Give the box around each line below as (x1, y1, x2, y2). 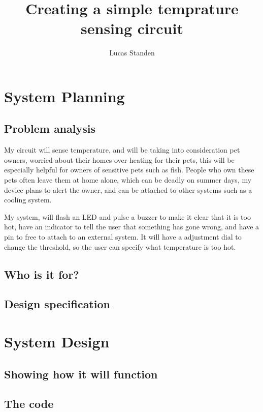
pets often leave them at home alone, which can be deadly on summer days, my (4, 174, 252, 185)
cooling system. (4, 194, 52, 205)
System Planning (4, 85, 125, 106)
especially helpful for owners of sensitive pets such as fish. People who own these (4, 164, 254, 175)
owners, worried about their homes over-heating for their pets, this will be (4, 154, 235, 165)
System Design (4, 331, 110, 351)
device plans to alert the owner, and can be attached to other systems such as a (4, 184, 252, 195)
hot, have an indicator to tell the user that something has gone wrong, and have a (4, 221, 259, 232)
